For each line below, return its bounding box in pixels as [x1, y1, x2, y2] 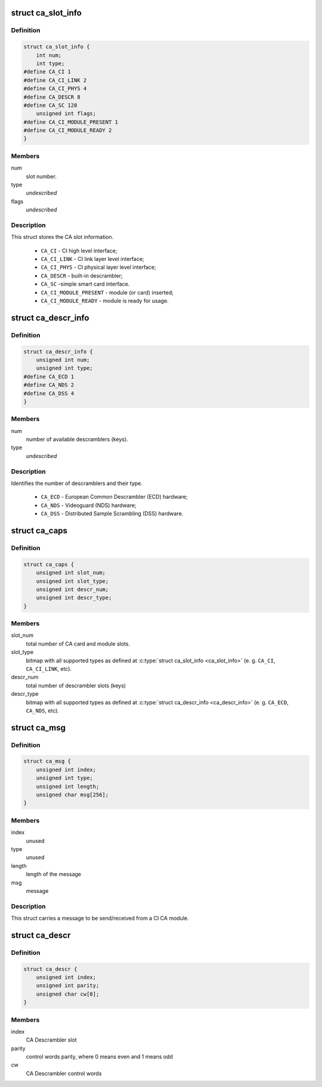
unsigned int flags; [36, 110, 97, 117]
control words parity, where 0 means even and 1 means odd [26, 1053, 173, 1060]
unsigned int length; [36, 783, 100, 790]
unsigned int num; [36, 356, 90, 363]
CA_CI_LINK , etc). [26, 665, 72, 672]
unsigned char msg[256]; [36, 791, 109, 799]
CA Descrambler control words [26, 1070, 102, 1077]
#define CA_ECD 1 [23, 373, 75, 380]
